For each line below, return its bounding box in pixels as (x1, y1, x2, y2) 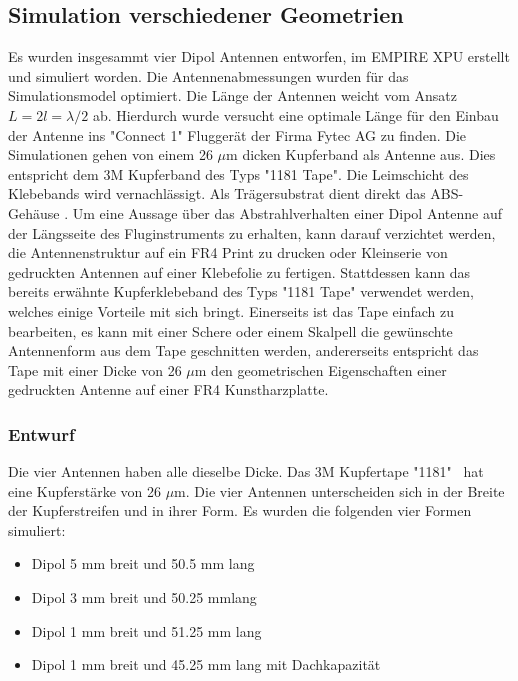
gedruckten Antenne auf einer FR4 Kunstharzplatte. (8, 379, 329, 400)
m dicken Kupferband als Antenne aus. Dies (226, 144, 496, 165)
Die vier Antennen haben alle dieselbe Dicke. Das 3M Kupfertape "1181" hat (8, 461, 484, 482)
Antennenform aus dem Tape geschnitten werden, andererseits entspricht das (8, 340, 479, 361)
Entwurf (8, 421, 75, 446)
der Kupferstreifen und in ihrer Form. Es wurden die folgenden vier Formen (8, 500, 472, 521)
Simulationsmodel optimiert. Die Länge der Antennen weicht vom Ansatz (8, 85, 457, 106)
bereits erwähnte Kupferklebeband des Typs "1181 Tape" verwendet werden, (8, 281, 474, 302)
